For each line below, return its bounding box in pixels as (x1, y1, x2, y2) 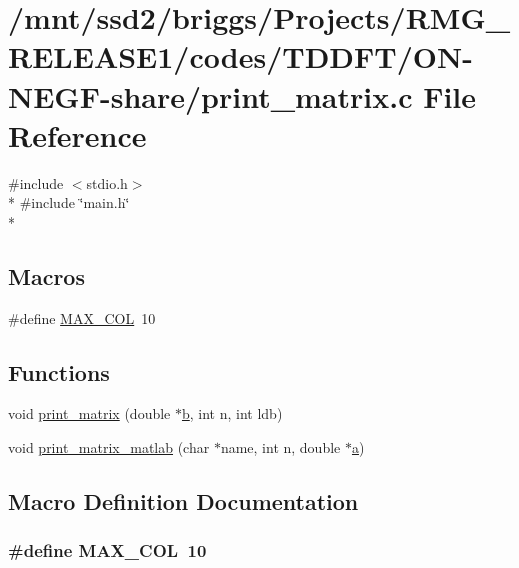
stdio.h (86, 172, 128, 193)
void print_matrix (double (8, 403, 171, 424)
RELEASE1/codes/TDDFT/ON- (8, 36, 473, 77)
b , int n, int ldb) (181, 403, 283, 424)
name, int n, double (220, 437, 341, 458)
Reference (8, 114, 147, 155)
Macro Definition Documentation (8, 486, 359, 517)
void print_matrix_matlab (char (8, 437, 210, 458)
